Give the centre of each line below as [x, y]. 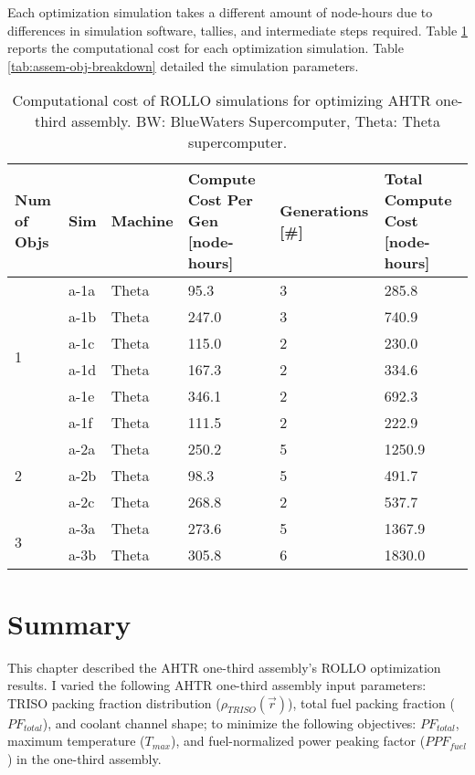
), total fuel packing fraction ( [371, 702]
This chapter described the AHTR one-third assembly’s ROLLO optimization [224, 667]
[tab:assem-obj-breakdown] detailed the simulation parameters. [183, 65]
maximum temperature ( [76, 741]
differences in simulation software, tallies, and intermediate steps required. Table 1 [237, 30]
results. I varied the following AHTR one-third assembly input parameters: [217, 685]
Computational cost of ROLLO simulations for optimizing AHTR [222, 100]
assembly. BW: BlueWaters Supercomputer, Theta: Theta [256, 121]
